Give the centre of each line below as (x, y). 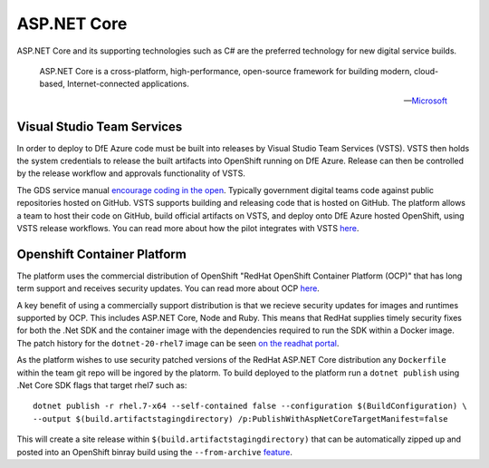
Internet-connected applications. (128, 84)
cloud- (426, 71)
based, (52, 84)
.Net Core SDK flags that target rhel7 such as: (102, 385)
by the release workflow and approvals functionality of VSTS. (131, 173)
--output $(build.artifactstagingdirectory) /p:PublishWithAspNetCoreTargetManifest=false (240, 419)
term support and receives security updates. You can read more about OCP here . (168, 288)
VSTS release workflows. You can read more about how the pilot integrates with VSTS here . (188, 228)
